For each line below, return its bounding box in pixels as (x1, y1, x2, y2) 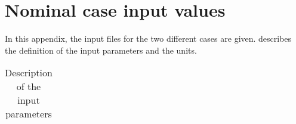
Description (5, 66, 53, 80)
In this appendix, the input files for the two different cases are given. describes (5, 32, 292, 45)
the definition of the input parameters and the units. (5, 44, 197, 56)
